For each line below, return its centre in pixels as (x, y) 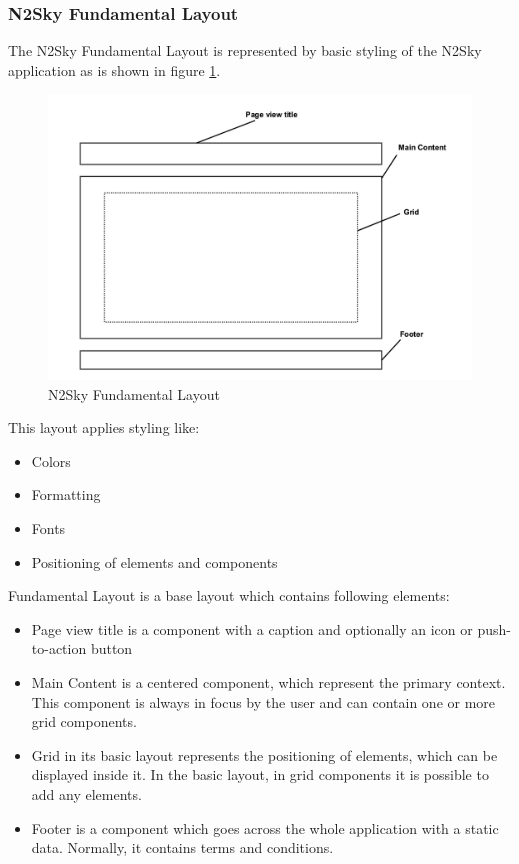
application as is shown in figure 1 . (114, 69)
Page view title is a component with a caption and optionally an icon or (252, 628)
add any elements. (86, 794)
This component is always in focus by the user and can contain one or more (263, 701)
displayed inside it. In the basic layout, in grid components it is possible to (260, 774)
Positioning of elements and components (154, 561)
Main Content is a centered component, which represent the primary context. (268, 682)
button (111, 648)
